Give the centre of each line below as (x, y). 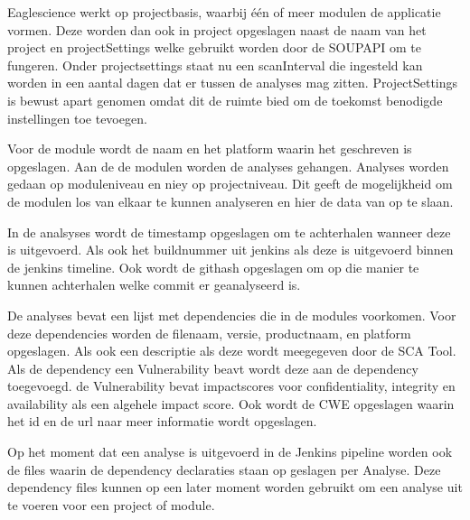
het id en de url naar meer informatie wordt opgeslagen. (162, 421)
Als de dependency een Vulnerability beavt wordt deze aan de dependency (213, 368)
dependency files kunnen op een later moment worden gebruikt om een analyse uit (235, 487)
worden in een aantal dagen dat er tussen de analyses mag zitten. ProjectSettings (233, 83)
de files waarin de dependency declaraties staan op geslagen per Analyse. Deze (224, 469)
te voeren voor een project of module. (111, 504)
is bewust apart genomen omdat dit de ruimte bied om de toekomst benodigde (225, 100)
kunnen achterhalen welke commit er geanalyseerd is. (154, 285)
